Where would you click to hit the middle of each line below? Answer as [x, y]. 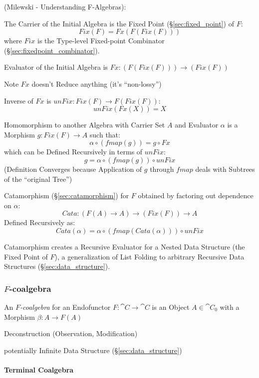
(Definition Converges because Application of [73, 169]
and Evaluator [197, 125]
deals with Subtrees [225, 169]
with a [230, 307]
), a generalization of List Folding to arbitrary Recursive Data [149, 256]
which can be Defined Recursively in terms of [73, 152]
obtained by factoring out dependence [196, 195]
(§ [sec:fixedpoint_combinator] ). [52, 50]
